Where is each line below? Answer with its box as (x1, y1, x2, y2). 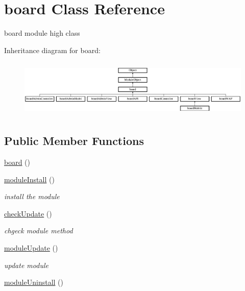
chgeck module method (4, 225, 73, 236)
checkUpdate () (4, 208, 52, 219)
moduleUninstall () (4, 277, 63, 287)
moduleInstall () (4, 174, 55, 184)
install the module (4, 191, 60, 202)
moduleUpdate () (4, 243, 58, 253)
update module (4, 259, 48, 270)
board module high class (4, 28, 80, 38)
